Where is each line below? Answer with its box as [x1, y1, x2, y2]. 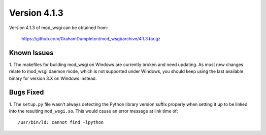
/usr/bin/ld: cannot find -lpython [18, 120, 104, 125]
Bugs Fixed [9, 88, 44, 97]
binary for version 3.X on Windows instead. [9, 75, 97, 81]
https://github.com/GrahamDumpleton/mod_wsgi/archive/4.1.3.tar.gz [21, 35, 161, 41]
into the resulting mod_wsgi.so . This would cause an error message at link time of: [9, 108, 178, 114]
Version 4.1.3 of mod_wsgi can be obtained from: [9, 25, 108, 31]
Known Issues [9, 48, 54, 57]
